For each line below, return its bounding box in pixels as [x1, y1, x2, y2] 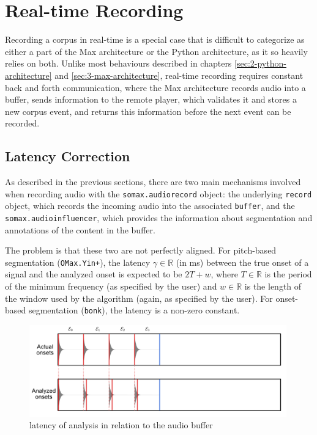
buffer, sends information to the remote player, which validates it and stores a [5, 93, 297, 106]
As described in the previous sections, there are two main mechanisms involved [5, 175, 301, 188]
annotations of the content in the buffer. [5, 223, 155, 236]
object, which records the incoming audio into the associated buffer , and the [5, 199, 295, 212]
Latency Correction [5, 147, 130, 166]
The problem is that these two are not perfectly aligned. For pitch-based [5, 244, 277, 257]
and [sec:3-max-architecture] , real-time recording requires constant [54, 68, 304, 81]
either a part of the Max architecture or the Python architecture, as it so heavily [5, 45, 308, 57]
